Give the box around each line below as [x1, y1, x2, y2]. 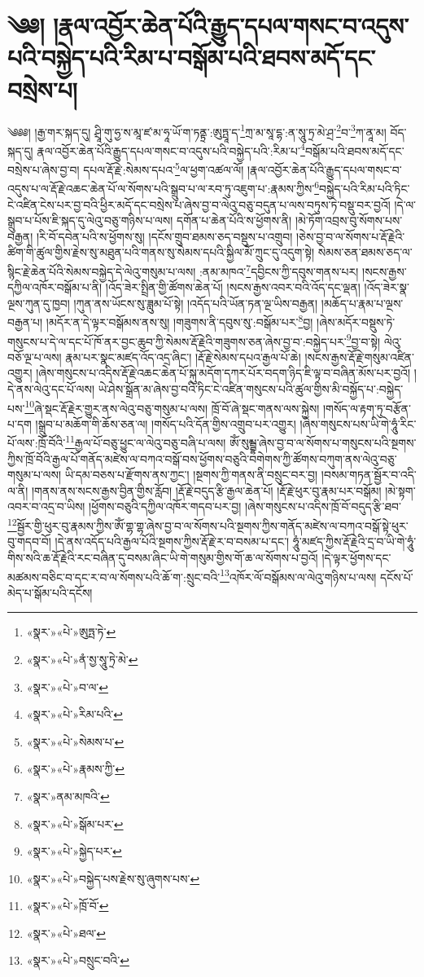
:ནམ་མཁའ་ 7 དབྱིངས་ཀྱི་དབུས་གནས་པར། [199, 260, 359, 279]
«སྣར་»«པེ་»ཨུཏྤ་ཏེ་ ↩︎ [26, 623, 116, 640]
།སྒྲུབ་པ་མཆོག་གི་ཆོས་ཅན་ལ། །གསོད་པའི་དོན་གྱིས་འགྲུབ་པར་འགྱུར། [35, 415, 296, 432]
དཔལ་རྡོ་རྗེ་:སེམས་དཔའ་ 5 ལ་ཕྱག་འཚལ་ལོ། [83, 159, 244, 178]
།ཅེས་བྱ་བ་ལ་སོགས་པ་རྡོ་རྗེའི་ [295, 227, 405, 244]
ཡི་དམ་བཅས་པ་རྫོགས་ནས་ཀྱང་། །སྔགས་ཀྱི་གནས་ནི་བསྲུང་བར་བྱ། [64, 466, 318, 483]
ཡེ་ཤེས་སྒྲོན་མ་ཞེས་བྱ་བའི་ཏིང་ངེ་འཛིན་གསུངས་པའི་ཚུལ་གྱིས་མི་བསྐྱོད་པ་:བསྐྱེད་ [98, 381, 404, 397]
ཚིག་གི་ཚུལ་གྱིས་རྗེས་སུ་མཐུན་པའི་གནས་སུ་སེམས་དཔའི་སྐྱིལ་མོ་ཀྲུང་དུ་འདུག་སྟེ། [7, 244, 315, 261]
